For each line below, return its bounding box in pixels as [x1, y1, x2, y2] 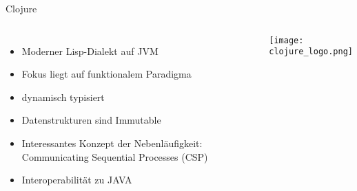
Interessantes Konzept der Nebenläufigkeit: [21, 135, 203, 150]
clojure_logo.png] [269, 47, 353, 57]
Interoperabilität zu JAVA [21, 172, 132, 187]
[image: [269, 35, 304, 45]
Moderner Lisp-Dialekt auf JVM [21, 43, 159, 58]
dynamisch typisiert [21, 89, 105, 104]
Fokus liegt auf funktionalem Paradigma [21, 67, 192, 81]
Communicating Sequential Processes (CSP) [21, 149, 208, 164]
